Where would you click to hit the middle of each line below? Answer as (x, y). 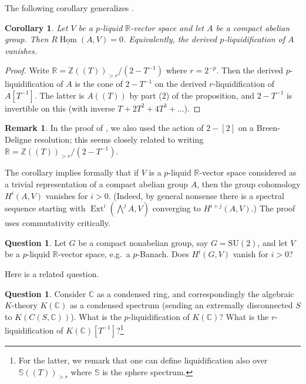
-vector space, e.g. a (94, 254)
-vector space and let (167, 27)
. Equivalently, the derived (170, 39)
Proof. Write (27, 70)
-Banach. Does (163, 254)
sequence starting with (45, 208)
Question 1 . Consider (46, 293)
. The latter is (59, 95)
